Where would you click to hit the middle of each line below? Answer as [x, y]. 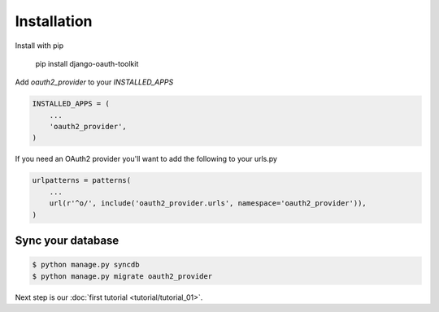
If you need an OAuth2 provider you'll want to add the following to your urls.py [146, 159]
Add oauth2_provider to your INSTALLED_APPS [94, 82]
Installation [54, 21]
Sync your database [67, 241]
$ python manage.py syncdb [86, 265]
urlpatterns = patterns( [82, 180]
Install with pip [39, 45]
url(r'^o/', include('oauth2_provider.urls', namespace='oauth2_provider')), [208, 204]
